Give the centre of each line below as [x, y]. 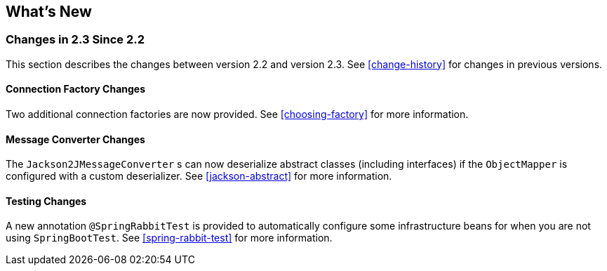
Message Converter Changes [75, 139]
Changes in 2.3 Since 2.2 [75, 40]
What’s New [49, 12]
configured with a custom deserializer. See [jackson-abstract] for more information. [199, 176]
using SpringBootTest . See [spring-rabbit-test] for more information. [169, 238]
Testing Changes [46, 201]
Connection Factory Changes [76, 89]
